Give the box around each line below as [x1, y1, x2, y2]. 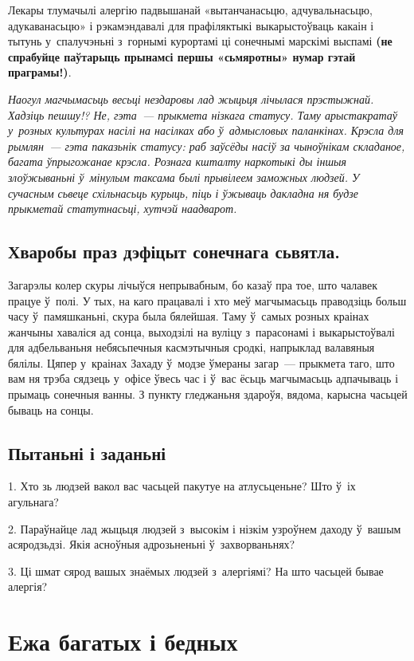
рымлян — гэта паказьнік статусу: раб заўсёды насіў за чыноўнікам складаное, [8, 137, 405, 154]
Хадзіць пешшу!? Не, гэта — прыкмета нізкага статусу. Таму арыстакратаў [8, 106, 398, 123]
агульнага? [8, 494, 59, 510]
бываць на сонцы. [8, 401, 94, 418]
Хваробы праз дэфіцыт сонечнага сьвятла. [8, 239, 341, 264]
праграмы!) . [8, 64, 72, 81]
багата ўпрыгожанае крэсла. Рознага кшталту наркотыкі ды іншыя [8, 153, 346, 170]
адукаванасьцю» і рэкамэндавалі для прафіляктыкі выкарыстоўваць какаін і [8, 17, 374, 33]
